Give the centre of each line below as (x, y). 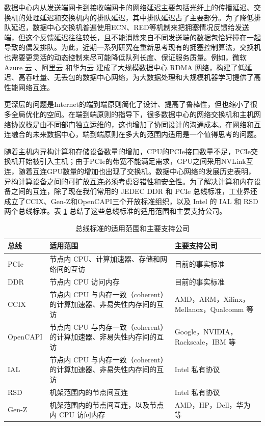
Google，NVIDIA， (206, 332)
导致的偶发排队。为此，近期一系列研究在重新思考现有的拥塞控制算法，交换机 (132, 47)
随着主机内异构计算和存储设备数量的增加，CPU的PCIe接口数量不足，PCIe (127, 151)
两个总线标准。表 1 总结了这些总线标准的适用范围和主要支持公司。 (115, 211)
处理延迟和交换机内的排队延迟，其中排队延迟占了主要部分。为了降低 (139, 17)
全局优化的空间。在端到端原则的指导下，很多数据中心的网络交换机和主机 (132, 114)
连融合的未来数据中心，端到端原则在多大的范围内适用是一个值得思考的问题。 (132, 134)
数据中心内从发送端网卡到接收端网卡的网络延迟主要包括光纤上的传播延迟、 (129, 7)
